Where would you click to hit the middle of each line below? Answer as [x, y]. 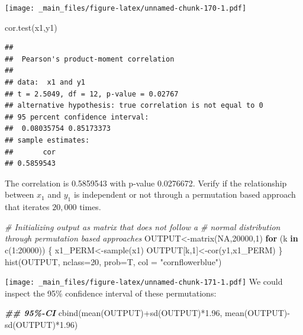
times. [90, 207]
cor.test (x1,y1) [31, 27]
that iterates [27, 207]
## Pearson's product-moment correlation [90, 59]
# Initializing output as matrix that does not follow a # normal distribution [143, 226]
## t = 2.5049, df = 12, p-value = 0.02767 [92, 94]
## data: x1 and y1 [45, 83]
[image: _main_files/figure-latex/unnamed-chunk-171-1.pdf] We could [144, 281]
